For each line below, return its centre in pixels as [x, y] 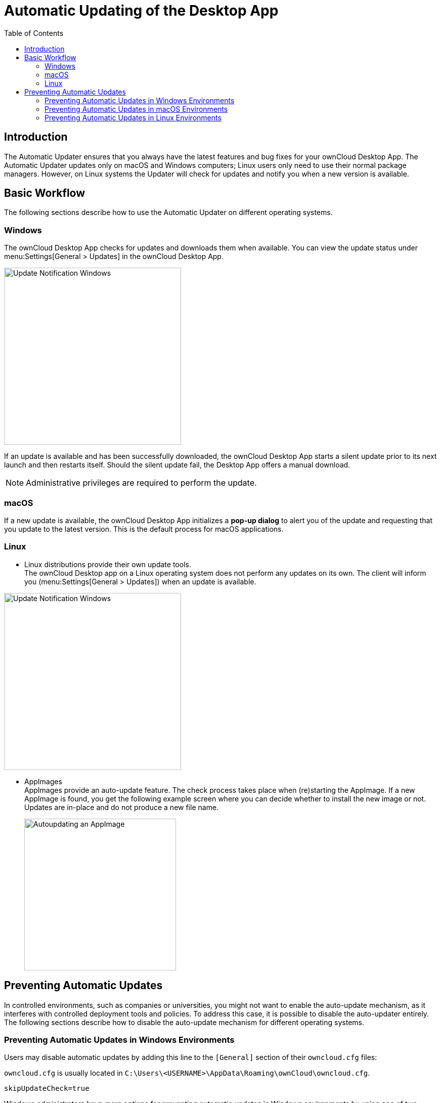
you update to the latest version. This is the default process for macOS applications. [144, 529]
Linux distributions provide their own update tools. [108, 564]
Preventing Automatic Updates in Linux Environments [133, 117]
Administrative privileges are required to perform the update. [141, 483]
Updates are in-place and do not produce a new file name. [122, 807]
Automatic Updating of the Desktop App [141, 11]
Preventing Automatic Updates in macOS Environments [136, 109]
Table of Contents [34, 33]
